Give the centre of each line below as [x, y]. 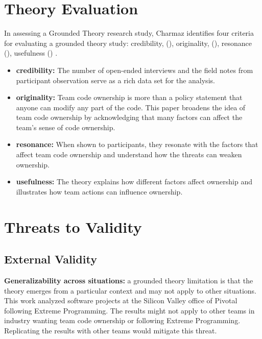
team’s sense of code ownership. [66, 127]
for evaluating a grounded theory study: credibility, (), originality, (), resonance [128, 43]
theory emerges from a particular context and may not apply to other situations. [130, 290]
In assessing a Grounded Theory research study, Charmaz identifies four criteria [129, 33]
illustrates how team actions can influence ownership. [99, 191]
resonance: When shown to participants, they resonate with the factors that [137, 144]
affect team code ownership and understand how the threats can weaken [129, 154]
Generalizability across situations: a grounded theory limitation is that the [129, 281]
